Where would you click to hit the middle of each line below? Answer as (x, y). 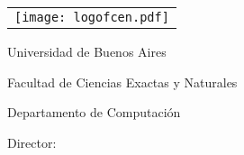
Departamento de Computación (94, 112)
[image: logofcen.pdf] (92, 17)
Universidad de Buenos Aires (87, 51)
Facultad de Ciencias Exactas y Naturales (122, 82)
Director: (32, 142)
